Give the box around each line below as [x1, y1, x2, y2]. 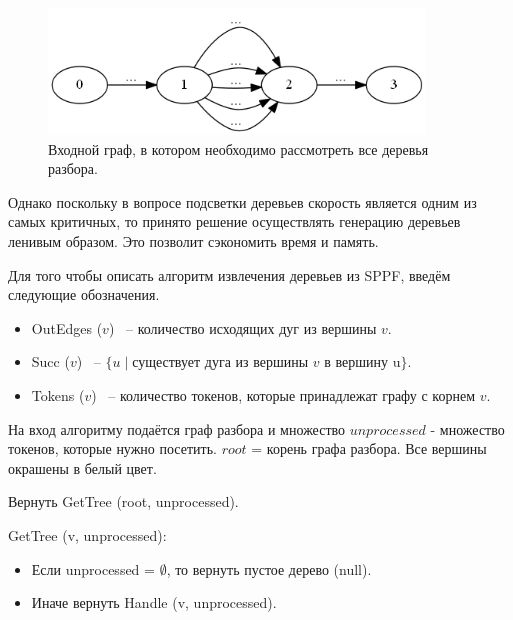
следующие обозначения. [8, 284, 160, 305]
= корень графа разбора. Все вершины [251, 438, 487, 459]
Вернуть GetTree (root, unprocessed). [8, 491, 239, 512]
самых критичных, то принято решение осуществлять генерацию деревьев [8, 211, 461, 232]
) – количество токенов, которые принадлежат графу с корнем [91, 384, 476, 405]
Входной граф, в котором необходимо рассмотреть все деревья [48, 138, 429, 159]
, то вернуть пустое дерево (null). [166, 558, 372, 579]
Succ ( [31, 351, 70, 372]
